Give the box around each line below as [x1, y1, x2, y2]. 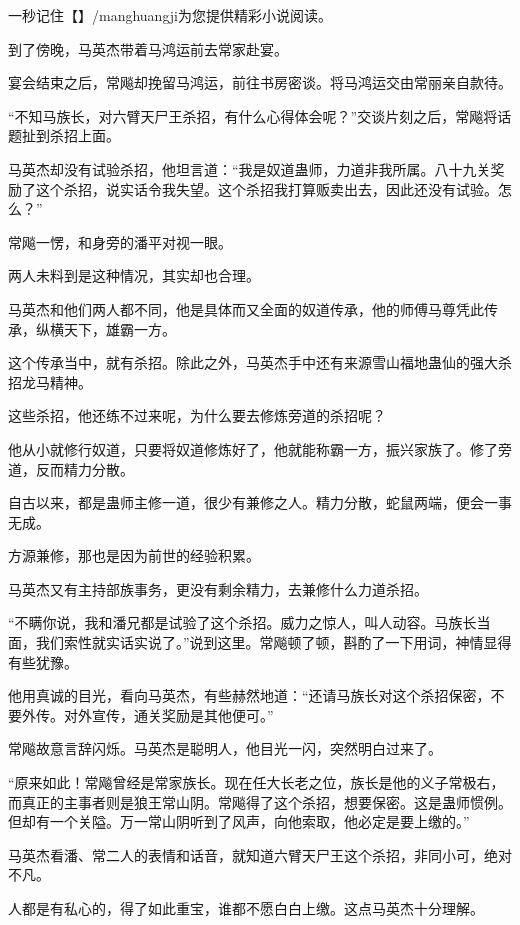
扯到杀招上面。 [21, 125, 120, 146]
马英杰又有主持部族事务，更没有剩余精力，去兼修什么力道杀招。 [8, 578, 428, 599]
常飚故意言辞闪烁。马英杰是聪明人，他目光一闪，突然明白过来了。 [8, 738, 442, 759]
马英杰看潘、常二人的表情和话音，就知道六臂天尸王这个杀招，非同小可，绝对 [8, 844, 512, 865]
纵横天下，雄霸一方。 [35, 318, 176, 339]
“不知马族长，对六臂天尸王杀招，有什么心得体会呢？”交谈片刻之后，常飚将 [8, 105, 498, 126]
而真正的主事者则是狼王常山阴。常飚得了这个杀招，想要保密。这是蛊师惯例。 [8, 791, 512, 812]
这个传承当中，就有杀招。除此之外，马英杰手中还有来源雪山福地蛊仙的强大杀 [8, 352, 512, 373]
